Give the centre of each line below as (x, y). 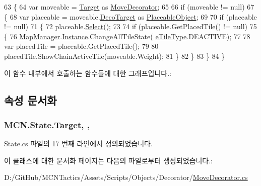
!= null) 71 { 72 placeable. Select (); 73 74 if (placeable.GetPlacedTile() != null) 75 (130, 26)
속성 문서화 (30, 100)
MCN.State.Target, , (47, 124)
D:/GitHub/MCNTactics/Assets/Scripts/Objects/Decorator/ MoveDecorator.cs (126, 177)
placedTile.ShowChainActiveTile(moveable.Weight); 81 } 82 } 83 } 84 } (115, 56)
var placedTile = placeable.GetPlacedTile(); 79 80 (81, 46)
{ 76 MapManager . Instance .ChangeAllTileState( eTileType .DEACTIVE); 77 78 (127, 36)
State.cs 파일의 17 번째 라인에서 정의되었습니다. (78, 144)
